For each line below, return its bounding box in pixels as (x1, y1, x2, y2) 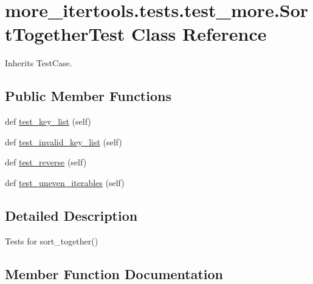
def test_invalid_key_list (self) (5, 135, 122, 148)
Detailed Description (5, 206, 138, 224)
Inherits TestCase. (5, 57, 72, 69)
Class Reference (131, 21, 267, 46)
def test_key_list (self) (5, 115, 91, 128)
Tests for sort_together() (5, 234, 98, 247)
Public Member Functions (5, 86, 171, 105)
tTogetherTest (5, 21, 125, 46)
